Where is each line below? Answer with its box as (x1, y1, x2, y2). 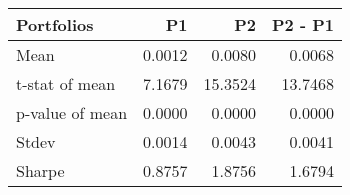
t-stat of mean (16, 72, 116, 95)
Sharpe (16, 159, 65, 182)
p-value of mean (16, 101, 128, 124)
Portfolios (16, 13, 94, 36)
